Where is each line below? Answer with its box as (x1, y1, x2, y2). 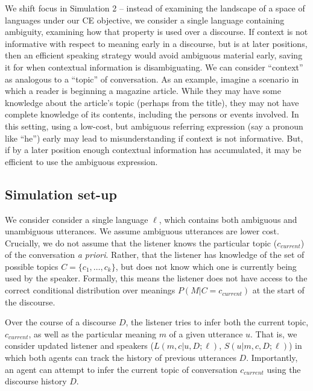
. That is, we (250, 327, 297, 340)
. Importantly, (246, 351, 298, 364)
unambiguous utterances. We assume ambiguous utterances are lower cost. (5, 225, 279, 237)
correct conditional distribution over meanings (5, 284, 175, 296)
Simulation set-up (5, 184, 117, 203)
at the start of (252, 284, 305, 296)
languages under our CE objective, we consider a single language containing (5, 13, 285, 26)
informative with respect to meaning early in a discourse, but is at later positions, (5, 37, 308, 49)
